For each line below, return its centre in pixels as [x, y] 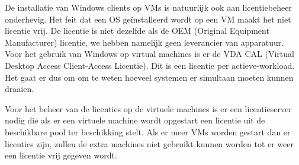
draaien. [20, 89]
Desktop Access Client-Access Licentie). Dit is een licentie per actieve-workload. [150, 65]
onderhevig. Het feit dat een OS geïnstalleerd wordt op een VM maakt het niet [148, 19]
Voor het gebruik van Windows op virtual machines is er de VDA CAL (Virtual [149, 54]
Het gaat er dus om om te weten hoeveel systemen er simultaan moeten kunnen [149, 77]
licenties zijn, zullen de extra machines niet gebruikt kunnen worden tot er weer [149, 143]
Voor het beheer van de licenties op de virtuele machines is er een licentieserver [148, 108]
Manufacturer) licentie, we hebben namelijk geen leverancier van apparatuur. [144, 42]
